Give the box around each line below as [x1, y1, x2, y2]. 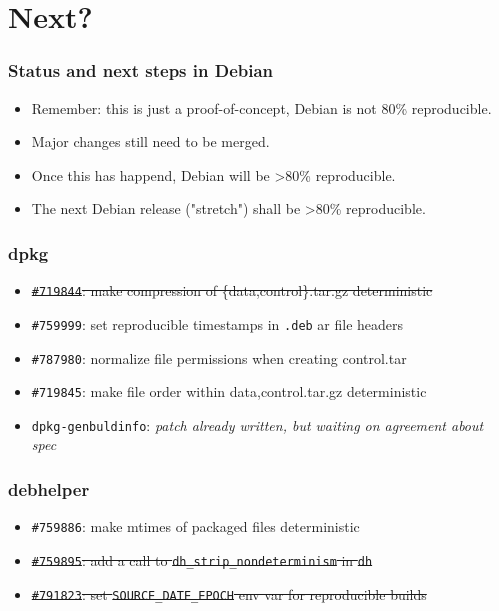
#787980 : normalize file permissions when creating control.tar [31, 347, 407, 368]
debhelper [8, 476, 90, 501]
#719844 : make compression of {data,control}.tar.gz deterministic [31, 280, 433, 301]
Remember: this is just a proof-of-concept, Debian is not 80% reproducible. [31, 97, 492, 118]
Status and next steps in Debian [8, 58, 274, 83]
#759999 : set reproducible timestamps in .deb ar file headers [31, 313, 404, 334]
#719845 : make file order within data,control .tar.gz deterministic [31, 381, 427, 402]
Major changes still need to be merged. [31, 131, 270, 152]
